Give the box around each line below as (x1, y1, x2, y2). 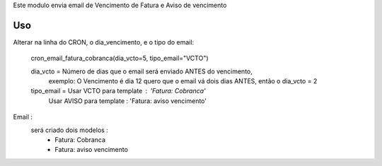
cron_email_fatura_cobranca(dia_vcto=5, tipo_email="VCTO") (30, 54, 209, 63)
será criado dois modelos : (30, 126, 109, 134)
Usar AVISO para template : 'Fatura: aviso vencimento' (48, 96, 207, 105)
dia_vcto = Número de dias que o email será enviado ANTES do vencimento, (30, 67, 253, 76)
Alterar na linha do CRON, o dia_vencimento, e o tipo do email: (13, 37, 195, 46)
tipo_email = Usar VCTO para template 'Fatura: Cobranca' (30, 87, 206, 95)
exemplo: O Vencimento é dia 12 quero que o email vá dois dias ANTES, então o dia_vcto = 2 (48, 77, 318, 85)
